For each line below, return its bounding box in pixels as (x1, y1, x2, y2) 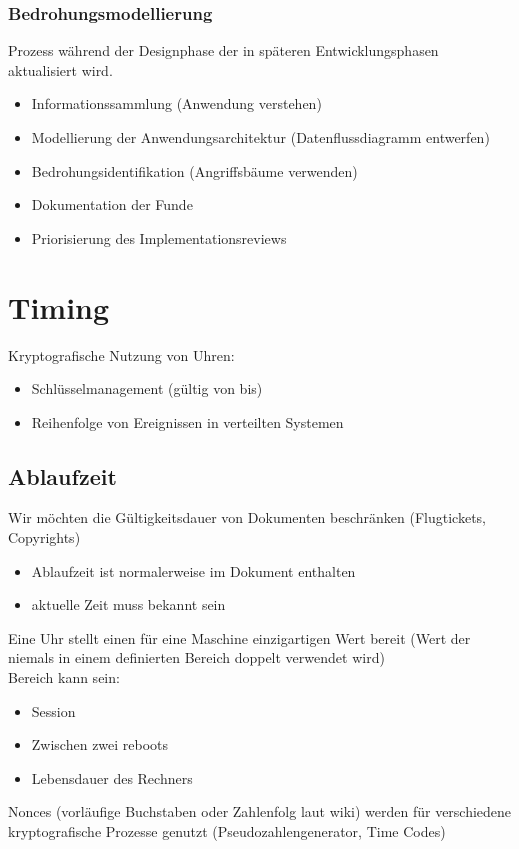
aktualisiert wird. (8, 59, 113, 80)
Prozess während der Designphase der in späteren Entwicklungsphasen (8, 40, 439, 61)
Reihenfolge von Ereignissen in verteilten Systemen (31, 411, 344, 432)
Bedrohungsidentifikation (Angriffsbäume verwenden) (31, 160, 358, 181)
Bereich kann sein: (8, 667, 120, 688)
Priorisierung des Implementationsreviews (31, 227, 287, 248)
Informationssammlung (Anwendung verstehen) (31, 93, 322, 114)
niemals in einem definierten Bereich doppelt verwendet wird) (8, 647, 385, 668)
